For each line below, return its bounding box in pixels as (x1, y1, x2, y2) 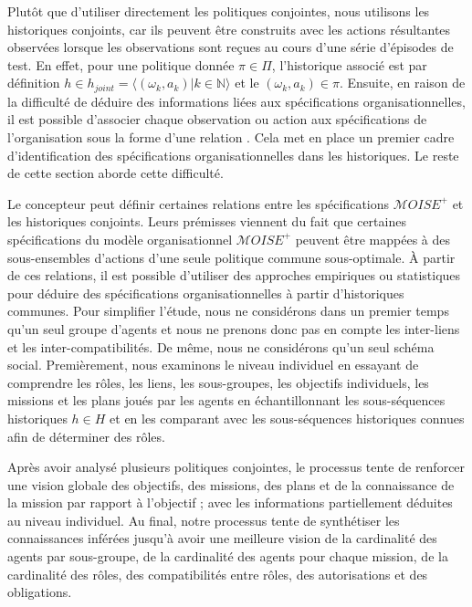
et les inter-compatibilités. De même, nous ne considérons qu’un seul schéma (7, 337, 435, 356)
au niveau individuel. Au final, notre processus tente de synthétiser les (7, 510, 400, 529)
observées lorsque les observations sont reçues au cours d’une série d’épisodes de (7, 37, 454, 57)
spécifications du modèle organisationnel (7, 229, 233, 248)
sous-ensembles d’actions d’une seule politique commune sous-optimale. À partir (7, 247, 456, 267)
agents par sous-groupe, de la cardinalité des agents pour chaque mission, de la (7, 547, 448, 566)
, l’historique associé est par (271, 55, 427, 74)
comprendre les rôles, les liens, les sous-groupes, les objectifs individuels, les (7, 372, 429, 392)
